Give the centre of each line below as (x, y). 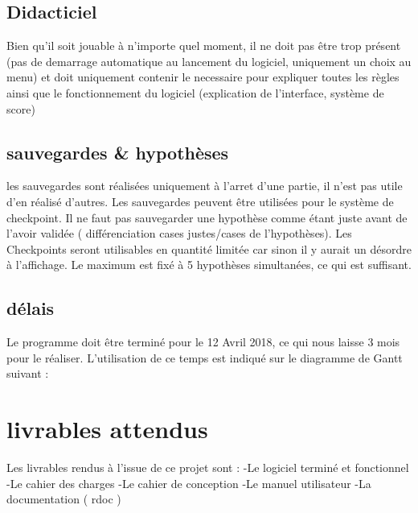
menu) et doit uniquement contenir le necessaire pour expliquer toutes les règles (203, 77)
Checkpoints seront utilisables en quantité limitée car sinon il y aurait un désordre (209, 248)
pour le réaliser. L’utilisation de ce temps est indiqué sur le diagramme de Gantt (205, 357)
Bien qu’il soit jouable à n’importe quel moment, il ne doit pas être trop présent (204, 46)
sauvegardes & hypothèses (118, 152)
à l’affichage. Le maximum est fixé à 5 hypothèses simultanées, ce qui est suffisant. (209, 265)
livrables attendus (107, 429)
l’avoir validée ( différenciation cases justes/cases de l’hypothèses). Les (179, 233)
